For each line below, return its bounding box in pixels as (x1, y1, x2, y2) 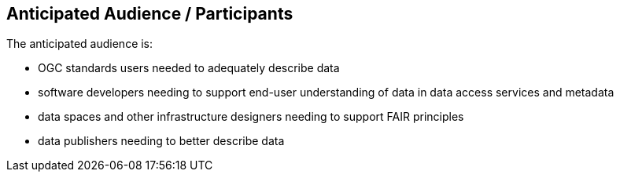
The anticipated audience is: (6, 37, 153, 51)
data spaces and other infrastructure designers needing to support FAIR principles (38, 110, 464, 124)
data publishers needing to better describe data (38, 134, 285, 148)
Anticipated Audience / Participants (6, 4, 293, 24)
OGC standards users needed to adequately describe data (38, 61, 340, 75)
